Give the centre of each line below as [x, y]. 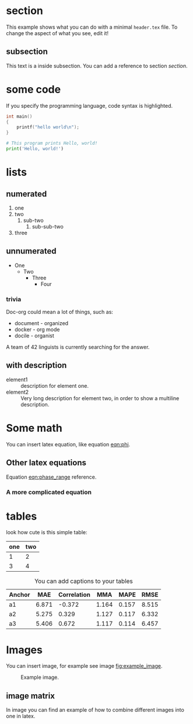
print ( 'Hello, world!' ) [35, 149]
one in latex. [21, 716]
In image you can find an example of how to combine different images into [95, 710]
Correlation [74, 595]
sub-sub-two [48, 226]
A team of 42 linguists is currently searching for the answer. [78, 347]
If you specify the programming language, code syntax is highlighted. [90, 105]
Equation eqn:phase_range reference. [51, 477]
